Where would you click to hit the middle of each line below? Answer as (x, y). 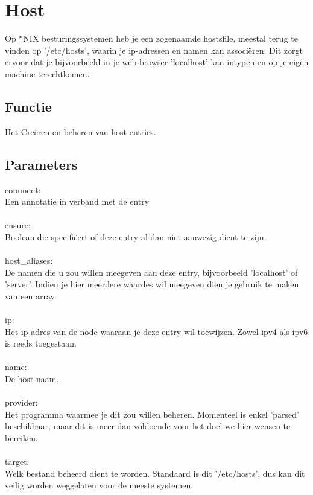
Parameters (41, 164)
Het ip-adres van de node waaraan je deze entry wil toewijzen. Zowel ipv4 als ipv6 (156, 331)
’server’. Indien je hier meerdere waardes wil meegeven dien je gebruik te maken (152, 284)
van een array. (31, 295)
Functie (28, 106)
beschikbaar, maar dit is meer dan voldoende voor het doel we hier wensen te (148, 426)
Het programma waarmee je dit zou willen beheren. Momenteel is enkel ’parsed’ (152, 414)
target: (17, 461)
